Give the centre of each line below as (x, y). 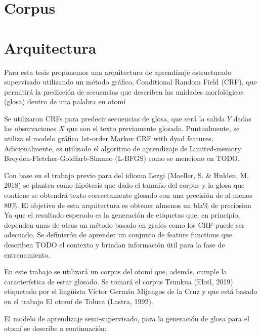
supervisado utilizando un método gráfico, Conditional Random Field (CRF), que (130, 82)
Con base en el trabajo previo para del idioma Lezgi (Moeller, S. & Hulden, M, (126, 175)
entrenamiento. (27, 254)
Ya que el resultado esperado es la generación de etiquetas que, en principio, (122, 215)
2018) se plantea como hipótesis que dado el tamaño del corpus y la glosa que (124, 185)
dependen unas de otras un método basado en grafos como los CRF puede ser (124, 224)
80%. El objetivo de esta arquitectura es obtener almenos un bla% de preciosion (128, 205)
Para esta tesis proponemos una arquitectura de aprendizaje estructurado (118, 72)
